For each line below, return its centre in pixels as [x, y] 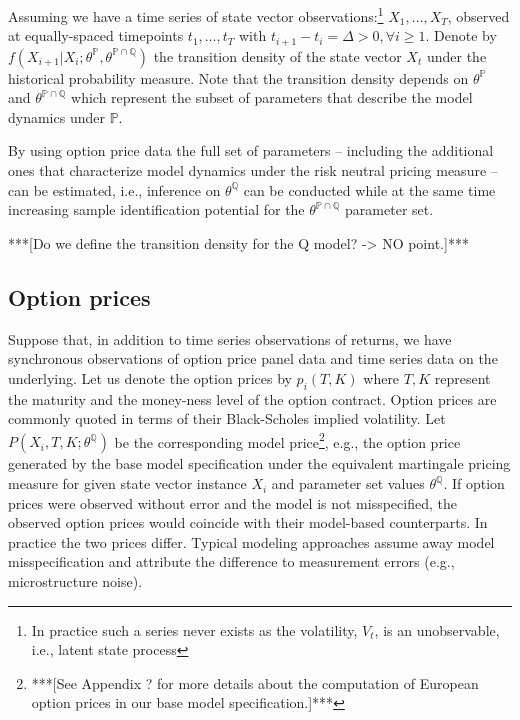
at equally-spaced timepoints [96, 35]
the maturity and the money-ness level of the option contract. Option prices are [252, 398]
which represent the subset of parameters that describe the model [272, 97]
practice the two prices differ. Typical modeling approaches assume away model [251, 541]
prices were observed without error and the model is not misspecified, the [232, 502]
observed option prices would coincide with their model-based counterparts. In [248, 522]
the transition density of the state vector [277, 55]
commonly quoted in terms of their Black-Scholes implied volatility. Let [227, 418]
